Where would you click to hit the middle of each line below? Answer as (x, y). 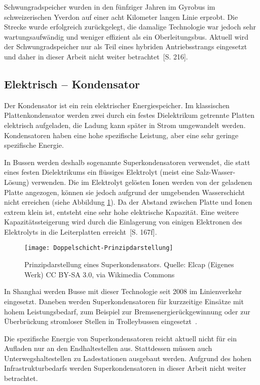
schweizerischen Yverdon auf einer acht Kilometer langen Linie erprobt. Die (121, 17)
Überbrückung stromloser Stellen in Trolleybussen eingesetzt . (101, 321)
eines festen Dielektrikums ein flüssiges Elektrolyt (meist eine (99, 172)
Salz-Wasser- (216, 172)
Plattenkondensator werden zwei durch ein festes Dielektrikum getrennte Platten (129, 115)
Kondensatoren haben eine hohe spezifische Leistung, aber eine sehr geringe (121, 135)
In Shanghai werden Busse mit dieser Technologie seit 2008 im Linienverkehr (123, 291)
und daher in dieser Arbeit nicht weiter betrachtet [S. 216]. (96, 56)
